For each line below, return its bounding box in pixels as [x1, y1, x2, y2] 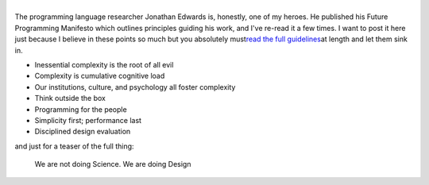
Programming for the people [34, 104, 127, 114]
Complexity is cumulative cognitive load [34, 71, 165, 81]
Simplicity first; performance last [34, 115, 142, 125]
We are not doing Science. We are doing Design [34, 160, 191, 169]
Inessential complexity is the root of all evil [34, 60, 174, 69]
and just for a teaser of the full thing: [14, 141, 134, 151]
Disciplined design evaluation [34, 127, 131, 137]
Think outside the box [34, 94, 106, 103]
